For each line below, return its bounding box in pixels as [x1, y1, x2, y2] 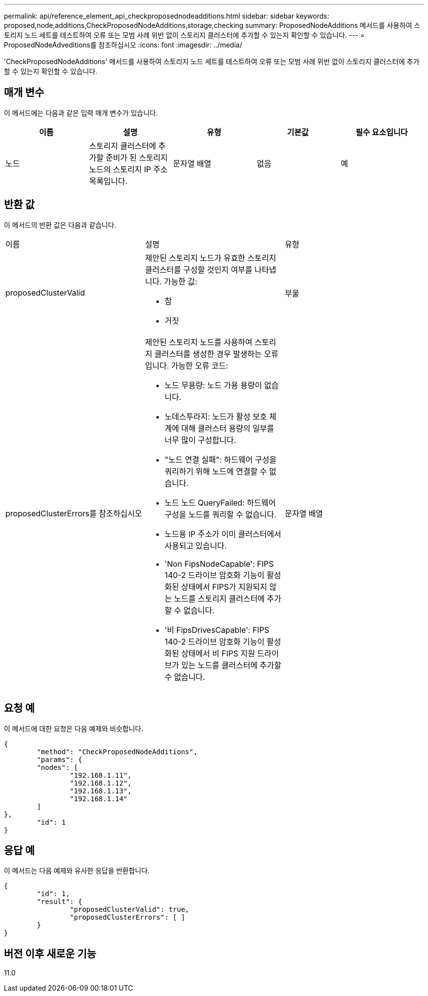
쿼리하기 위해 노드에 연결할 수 [164, 466, 267, 476]
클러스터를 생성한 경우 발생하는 [154, 348, 262, 359]
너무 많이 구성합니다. [164, 435, 236, 445]
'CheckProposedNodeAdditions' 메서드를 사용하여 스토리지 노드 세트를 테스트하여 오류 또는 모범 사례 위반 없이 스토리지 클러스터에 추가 [4, 57, 420, 66]
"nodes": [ [37, 763, 78, 771]
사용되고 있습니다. [164, 540, 227, 551]
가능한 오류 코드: [171, 360, 228, 371]
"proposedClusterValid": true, [69, 905, 190, 914]
